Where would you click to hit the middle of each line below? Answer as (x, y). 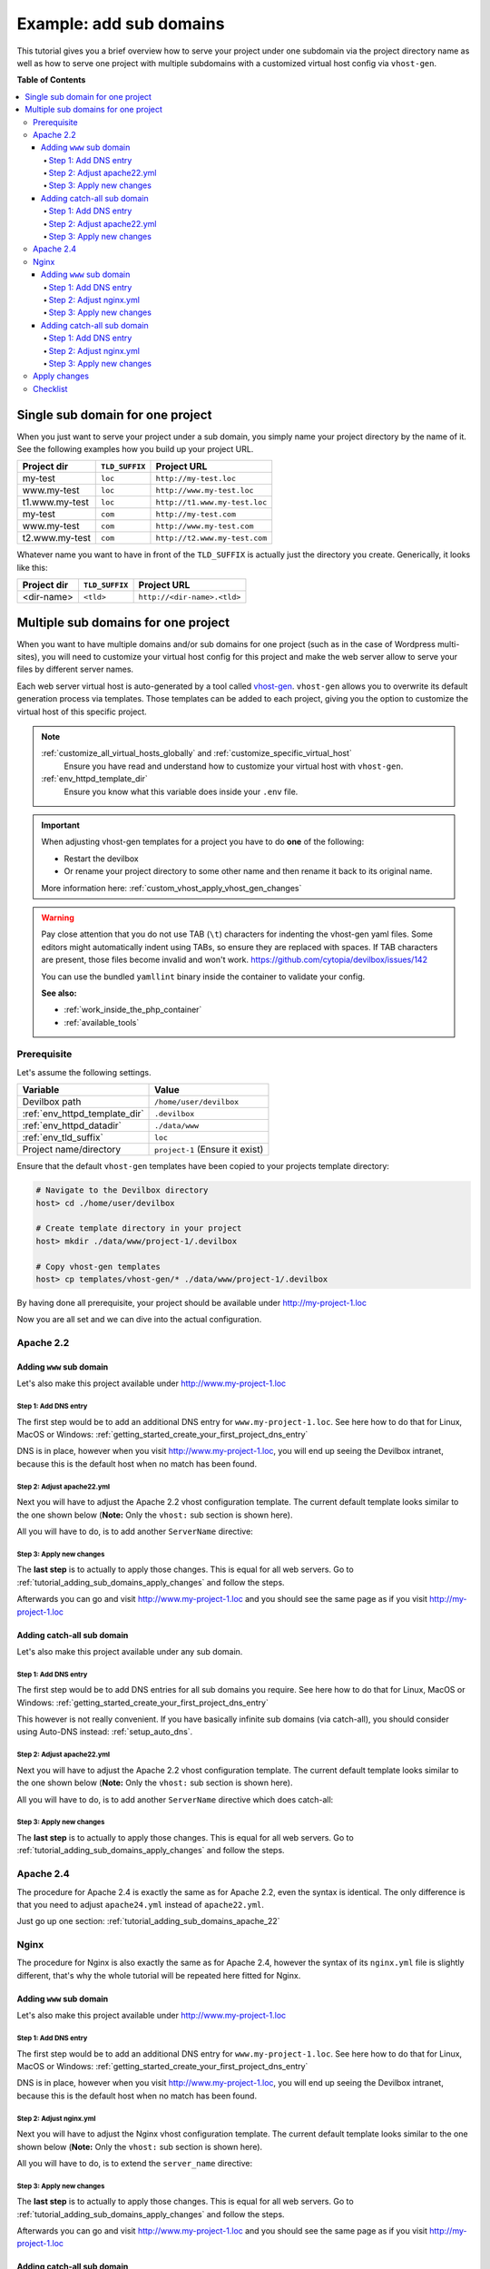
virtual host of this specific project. (82, 712)
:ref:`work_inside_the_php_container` (133, 1010)
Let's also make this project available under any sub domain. (130, 1651)
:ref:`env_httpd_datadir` (72, 1125)
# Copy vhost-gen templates (98, 1267)
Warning (58, 918)
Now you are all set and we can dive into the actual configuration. (139, 1320)
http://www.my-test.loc (205, 490)
